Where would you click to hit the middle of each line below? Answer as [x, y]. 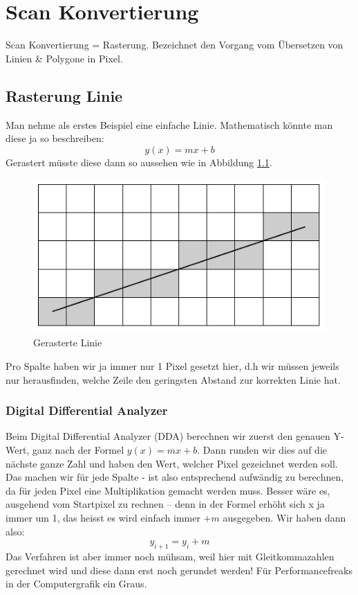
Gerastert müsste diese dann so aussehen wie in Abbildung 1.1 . [139, 162]
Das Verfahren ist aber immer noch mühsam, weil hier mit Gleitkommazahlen [170, 556]
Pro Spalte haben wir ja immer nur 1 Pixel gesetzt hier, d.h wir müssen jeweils [172, 366]
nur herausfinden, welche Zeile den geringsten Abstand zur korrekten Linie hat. [173, 379]
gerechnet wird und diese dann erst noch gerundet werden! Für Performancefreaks [179, 570]
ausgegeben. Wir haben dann [284, 517]
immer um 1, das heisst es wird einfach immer [103, 517]
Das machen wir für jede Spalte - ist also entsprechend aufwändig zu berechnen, [175, 477]
